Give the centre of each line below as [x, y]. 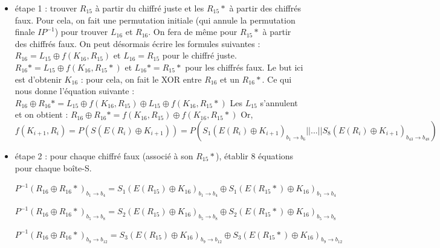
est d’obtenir [38, 79]
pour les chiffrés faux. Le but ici [244, 67]
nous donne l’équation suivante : [75, 91]
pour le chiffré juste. [199, 55]
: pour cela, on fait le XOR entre [141, 79]
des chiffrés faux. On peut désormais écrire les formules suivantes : [137, 43]
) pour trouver [81, 32]
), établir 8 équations [255, 155]
